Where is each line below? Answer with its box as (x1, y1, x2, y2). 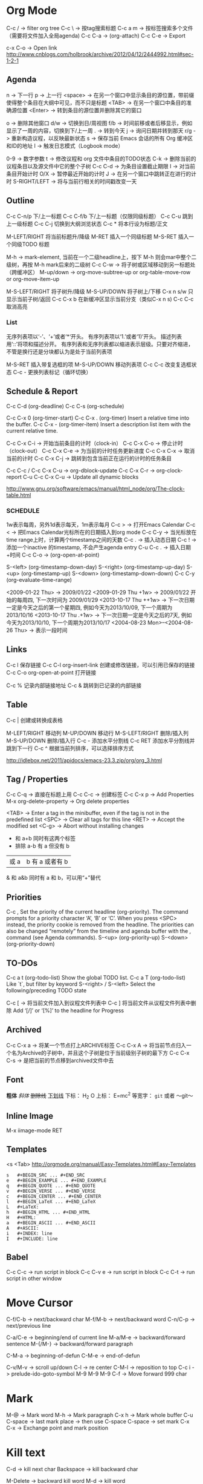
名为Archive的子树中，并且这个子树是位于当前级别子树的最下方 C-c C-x (11, 1049, 190, 1057)
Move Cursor (6, 1296, 74, 1310)
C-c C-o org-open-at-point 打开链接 (6, 668, 97, 676)
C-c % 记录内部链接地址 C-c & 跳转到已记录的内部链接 (6, 682, 142, 689)
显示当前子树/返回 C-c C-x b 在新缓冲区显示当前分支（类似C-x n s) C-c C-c (6, 295, 194, 303)
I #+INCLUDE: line (6, 1236, 59, 1242)
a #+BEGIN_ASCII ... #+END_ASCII (6, 1219, 96, 1226)
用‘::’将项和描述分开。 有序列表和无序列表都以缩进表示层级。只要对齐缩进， (6, 340, 194, 348)
